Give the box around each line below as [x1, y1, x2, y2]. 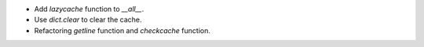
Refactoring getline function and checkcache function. [34, 25, 211, 35]
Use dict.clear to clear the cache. [34, 15, 142, 25]
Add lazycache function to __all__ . [34, 5, 144, 13]
